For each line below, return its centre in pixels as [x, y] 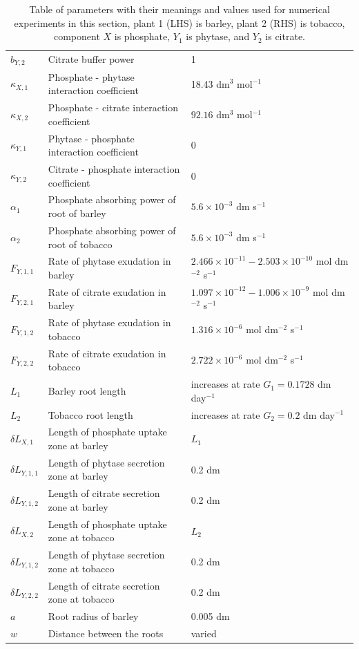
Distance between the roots [106, 633]
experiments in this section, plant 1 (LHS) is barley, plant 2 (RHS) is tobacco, [179, 22]
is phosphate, [142, 36]
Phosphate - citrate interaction [113, 107]
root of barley [77, 213]
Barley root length [87, 390]
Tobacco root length [90, 414]
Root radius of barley [93, 616]
